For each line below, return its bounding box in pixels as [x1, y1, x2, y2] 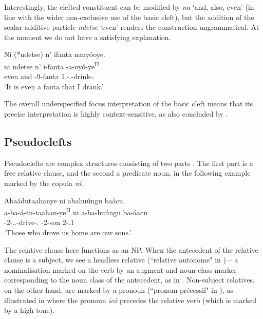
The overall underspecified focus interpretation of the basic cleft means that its [4, 98, 253, 109]
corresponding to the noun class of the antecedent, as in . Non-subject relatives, [4, 274, 255, 285]
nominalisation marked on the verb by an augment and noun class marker [4, 264, 237, 275]
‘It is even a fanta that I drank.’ [4, 81, 104, 91]
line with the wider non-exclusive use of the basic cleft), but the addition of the [4, 11, 254, 22]
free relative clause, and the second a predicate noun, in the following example [4, 167, 251, 178]
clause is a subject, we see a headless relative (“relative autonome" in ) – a [4, 254, 238, 265]
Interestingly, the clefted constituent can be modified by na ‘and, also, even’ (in [4, 2, 254, 12]
